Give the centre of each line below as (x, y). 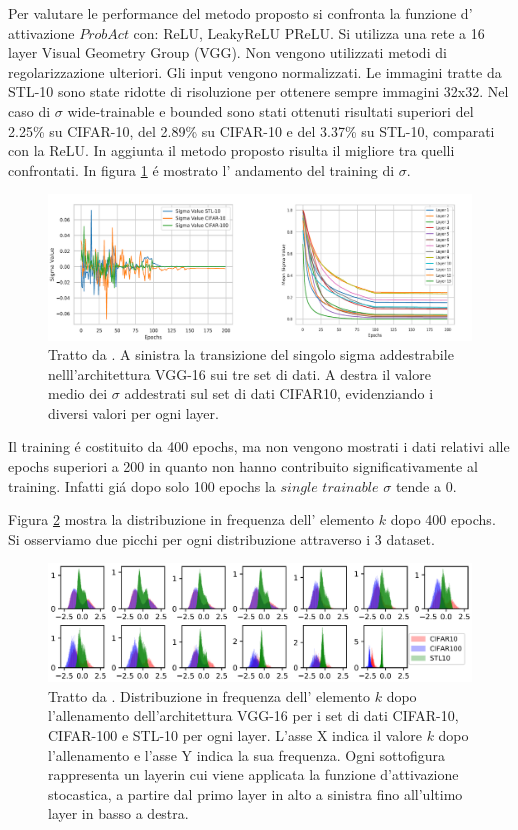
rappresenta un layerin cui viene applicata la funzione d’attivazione (253, 774)
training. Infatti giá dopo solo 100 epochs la (142, 485)
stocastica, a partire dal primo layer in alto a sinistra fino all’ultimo (255, 793)
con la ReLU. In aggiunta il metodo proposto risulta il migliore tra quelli (231, 150)
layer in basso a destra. (118, 813)
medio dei (78, 393)
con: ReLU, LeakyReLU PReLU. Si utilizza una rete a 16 (309, 32)
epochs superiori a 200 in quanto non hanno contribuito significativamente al (243, 466)
